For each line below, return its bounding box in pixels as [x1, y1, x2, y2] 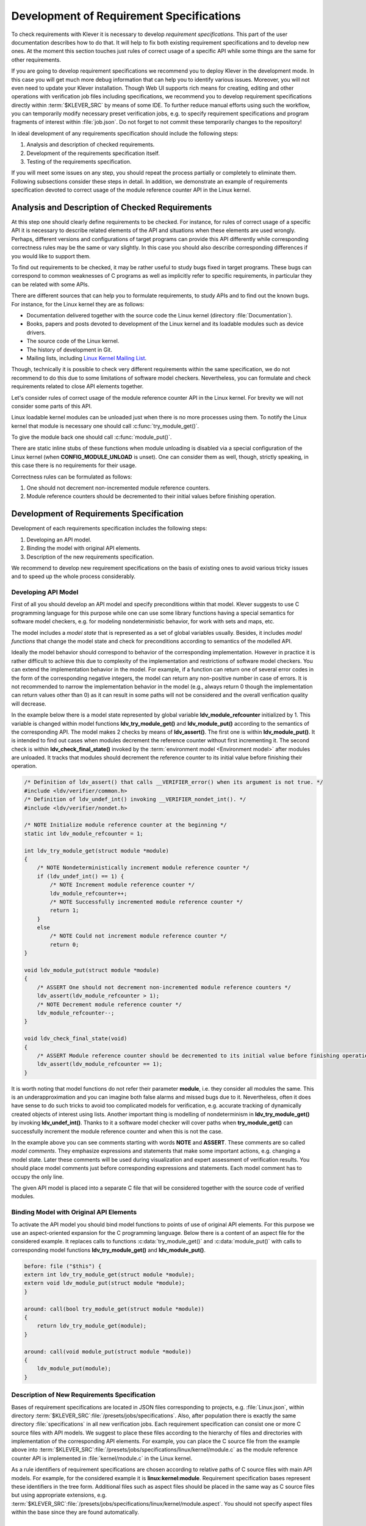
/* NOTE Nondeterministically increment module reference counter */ [37, 864, 249, 871]
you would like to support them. [11, 252, 91, 259]
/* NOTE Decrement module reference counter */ [37, 1001, 182, 1008]
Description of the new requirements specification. [26, 553, 154, 560]
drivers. [26, 328, 46, 336]
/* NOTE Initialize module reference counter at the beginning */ [24, 822, 227, 828]
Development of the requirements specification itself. [26, 150, 160, 157]
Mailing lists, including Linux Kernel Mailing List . [26, 354, 147, 361]
